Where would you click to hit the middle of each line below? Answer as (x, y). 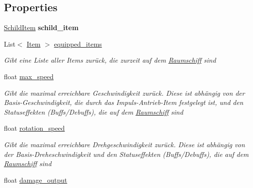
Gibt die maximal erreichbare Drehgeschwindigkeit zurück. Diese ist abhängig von (125, 144)
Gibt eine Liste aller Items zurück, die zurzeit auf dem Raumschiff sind (110, 60)
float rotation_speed (34, 128)
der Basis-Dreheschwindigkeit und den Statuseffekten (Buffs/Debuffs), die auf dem (126, 154)
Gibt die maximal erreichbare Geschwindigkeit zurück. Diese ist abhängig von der (124, 93)
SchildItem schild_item (41, 27)
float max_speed (29, 76)
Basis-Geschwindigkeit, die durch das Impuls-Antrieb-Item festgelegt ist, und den (124, 102)
